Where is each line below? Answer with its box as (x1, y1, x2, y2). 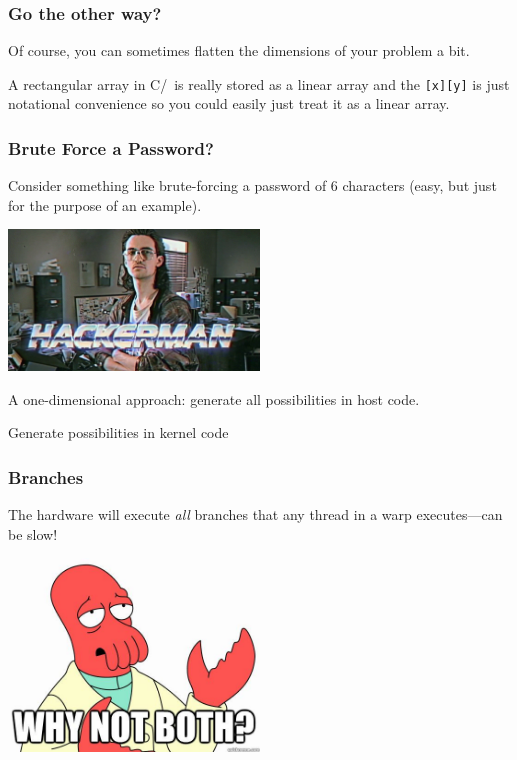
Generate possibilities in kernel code (8, 422, 229, 443)
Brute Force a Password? (8, 135, 214, 160)
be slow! (8, 523, 58, 544)
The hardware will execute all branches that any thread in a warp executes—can (8, 504, 503, 525)
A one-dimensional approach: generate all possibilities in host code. (8, 388, 420, 409)
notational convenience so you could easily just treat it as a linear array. (8, 93, 450, 114)
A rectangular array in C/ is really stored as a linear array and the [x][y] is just (8, 73, 510, 94)
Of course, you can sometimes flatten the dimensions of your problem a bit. (8, 40, 470, 61)
